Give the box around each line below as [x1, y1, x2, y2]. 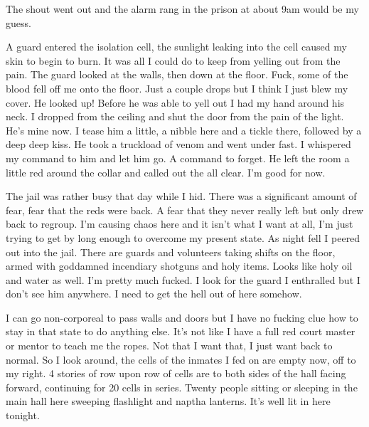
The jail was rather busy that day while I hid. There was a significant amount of [6, 189, 357, 204]
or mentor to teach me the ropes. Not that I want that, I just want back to [6, 338, 333, 353]
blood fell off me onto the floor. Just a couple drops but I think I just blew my [6, 80, 348, 95]
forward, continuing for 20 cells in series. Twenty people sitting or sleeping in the [6, 379, 358, 394]
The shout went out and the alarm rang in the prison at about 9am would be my [6, 1, 359, 16]
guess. [6, 15, 31, 30]
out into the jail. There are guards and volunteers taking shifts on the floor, [6, 244, 336, 259]
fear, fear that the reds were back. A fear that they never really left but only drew [6, 202, 364, 217]
